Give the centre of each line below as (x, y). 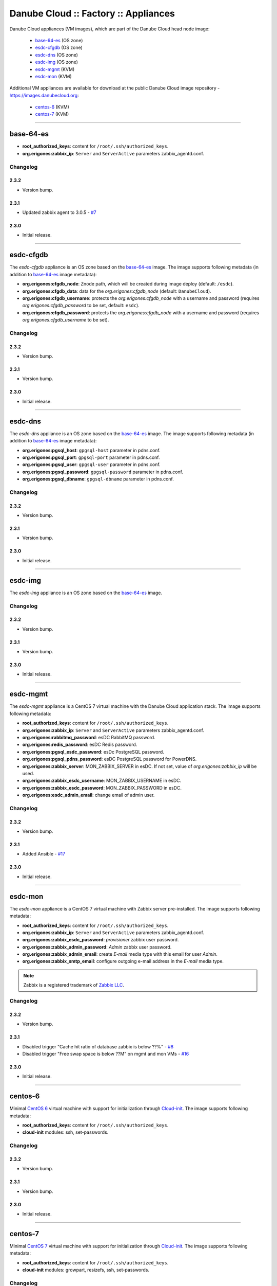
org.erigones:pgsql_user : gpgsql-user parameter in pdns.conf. (92, 465)
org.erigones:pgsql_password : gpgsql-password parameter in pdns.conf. (103, 472)
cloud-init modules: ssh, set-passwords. (65, 1132)
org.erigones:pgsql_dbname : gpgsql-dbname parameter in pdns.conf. (98, 479)
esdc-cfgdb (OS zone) (59, 48)
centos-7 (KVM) (52, 114)
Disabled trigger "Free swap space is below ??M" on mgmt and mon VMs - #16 (106, 1053)
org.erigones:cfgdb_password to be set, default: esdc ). (81, 306)
